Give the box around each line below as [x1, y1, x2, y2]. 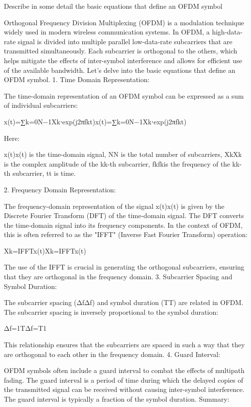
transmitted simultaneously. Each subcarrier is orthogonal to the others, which [4, 46, 237, 56]
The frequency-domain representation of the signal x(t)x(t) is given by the [4, 201, 224, 211]
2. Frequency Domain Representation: [4, 184, 116, 194]
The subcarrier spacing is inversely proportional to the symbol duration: [4, 306, 219, 317]
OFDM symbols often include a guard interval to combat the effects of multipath [4, 365, 245, 375]
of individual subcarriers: [4, 100, 78, 110]
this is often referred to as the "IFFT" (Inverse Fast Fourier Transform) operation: [4, 229, 248, 239]
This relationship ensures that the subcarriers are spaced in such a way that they [4, 339, 245, 350]
